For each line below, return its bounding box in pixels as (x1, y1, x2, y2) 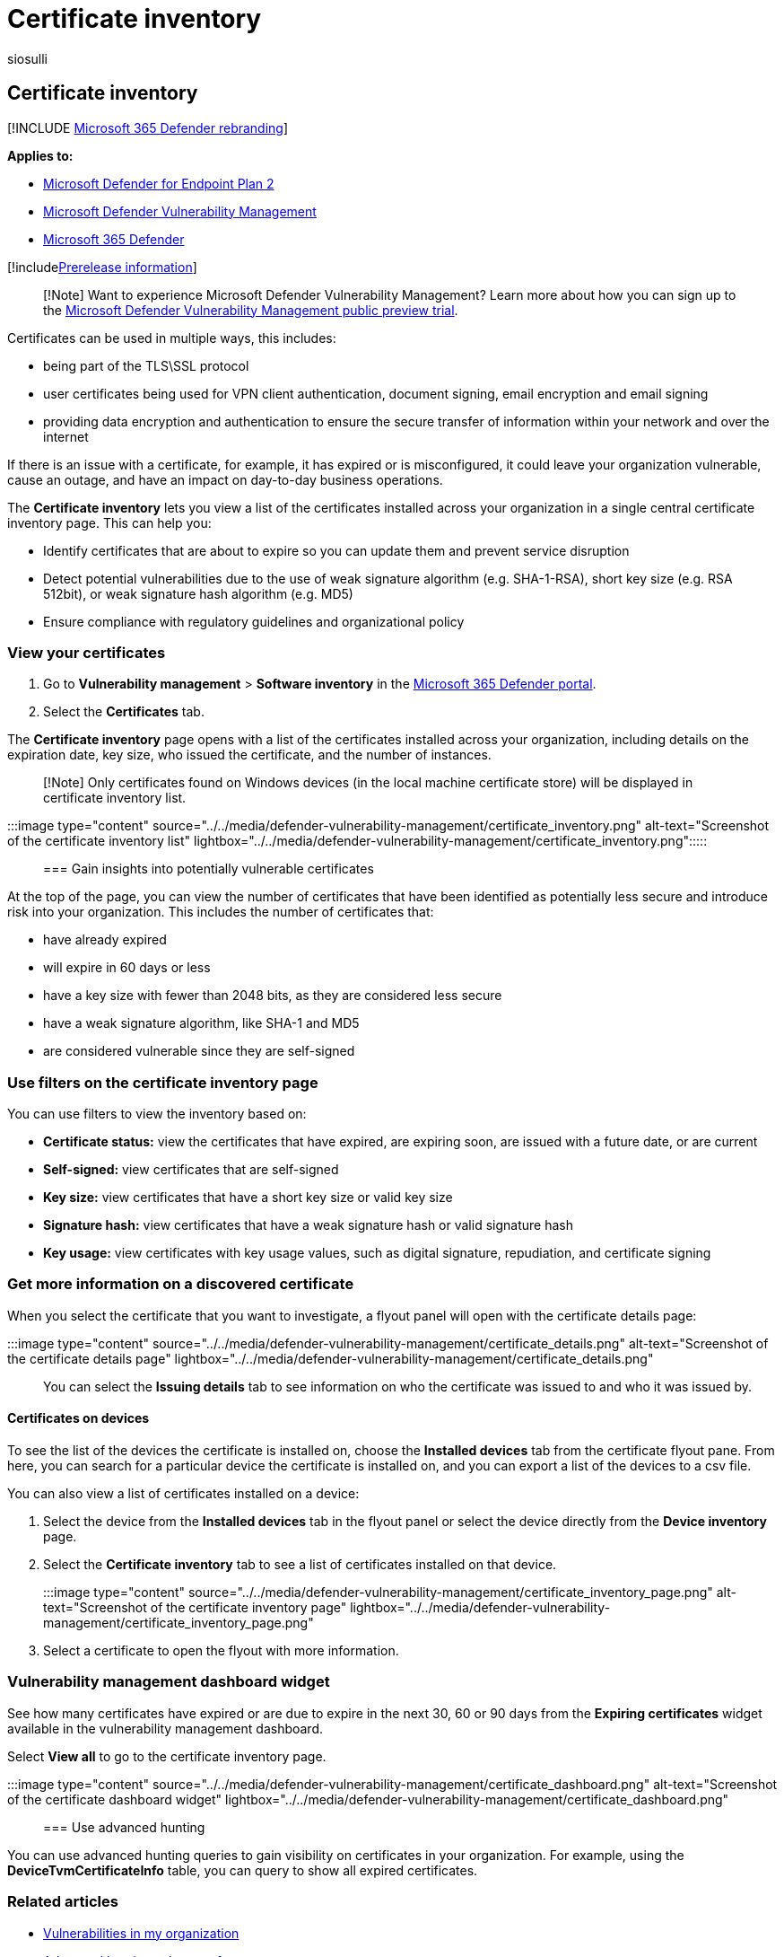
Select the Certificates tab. (43, 704, 205, 720)
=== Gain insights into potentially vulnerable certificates (43, 861, 374, 877)
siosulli (7, 50, 48, 66)
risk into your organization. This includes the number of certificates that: (7, 904, 434, 920)
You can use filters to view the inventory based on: (7, 1106, 307, 1122)
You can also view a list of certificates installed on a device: (7, 1486, 360, 1502)
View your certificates (7, 643, 166, 662)
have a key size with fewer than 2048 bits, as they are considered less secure (43, 987, 502, 1004)
